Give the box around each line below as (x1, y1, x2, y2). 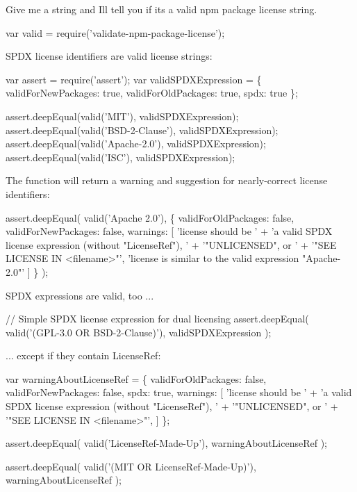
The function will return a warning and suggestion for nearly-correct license (6, 173, 328, 188)
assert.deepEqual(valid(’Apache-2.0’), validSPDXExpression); (6, 136, 266, 151)
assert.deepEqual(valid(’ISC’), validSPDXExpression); (6, 149, 235, 164)
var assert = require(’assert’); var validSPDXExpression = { (6, 72, 262, 86)
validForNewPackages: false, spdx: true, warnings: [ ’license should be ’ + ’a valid (6, 385, 352, 400)
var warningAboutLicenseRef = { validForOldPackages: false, (6, 371, 267, 386)
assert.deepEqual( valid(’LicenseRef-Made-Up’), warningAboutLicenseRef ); (6, 436, 327, 450)
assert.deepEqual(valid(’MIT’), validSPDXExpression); (6, 108, 239, 123)
